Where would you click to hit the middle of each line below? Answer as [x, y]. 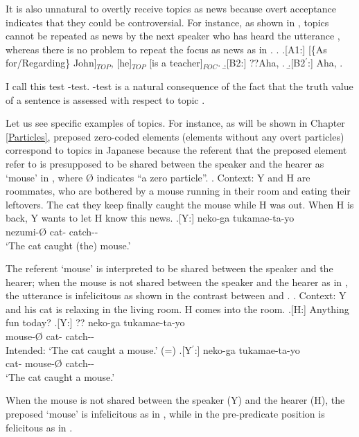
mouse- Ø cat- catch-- [50, 336]
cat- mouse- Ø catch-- [50, 363]
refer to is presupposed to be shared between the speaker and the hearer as [165, 163]
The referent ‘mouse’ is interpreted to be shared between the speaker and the [169, 268]
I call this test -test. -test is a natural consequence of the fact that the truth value [179, 86]
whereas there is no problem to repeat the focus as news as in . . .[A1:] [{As [166, 49]
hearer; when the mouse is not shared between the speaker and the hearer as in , [177, 282]
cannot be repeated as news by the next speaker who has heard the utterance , [173, 36]
